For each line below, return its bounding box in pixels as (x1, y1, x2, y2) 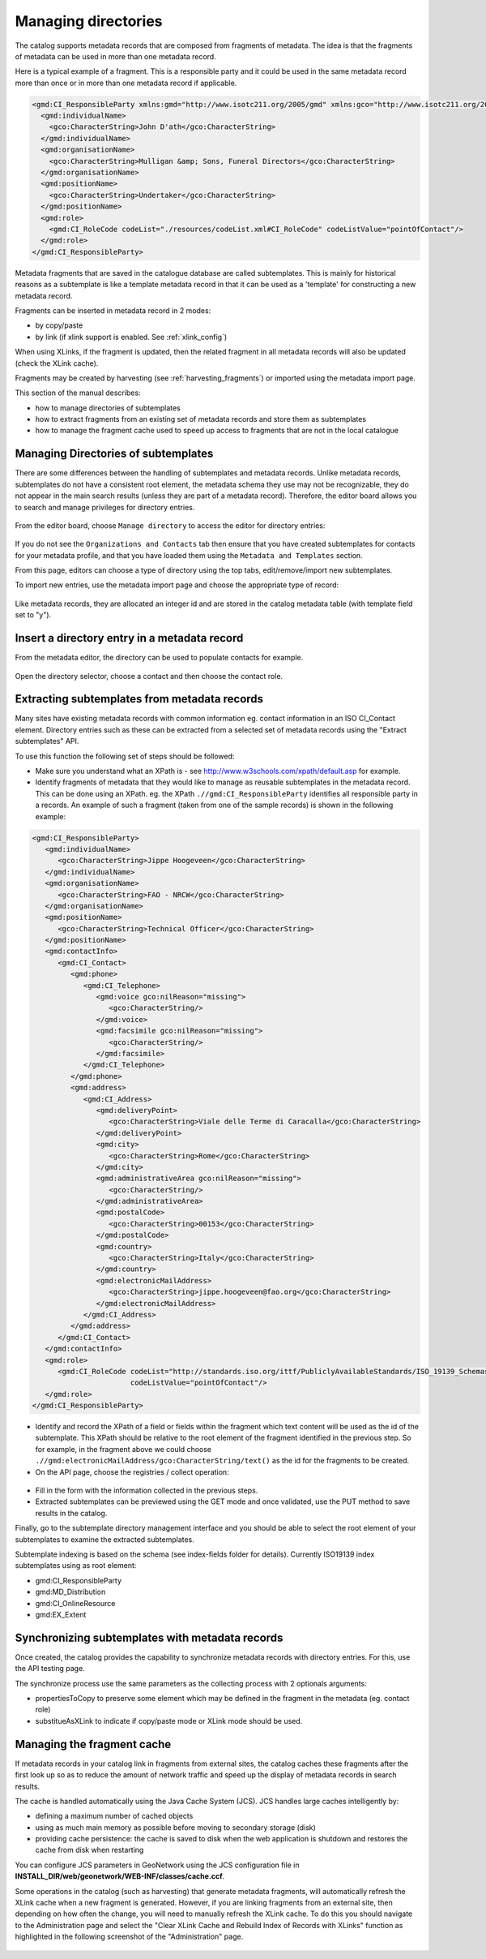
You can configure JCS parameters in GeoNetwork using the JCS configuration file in (15, 1860, 300, 1870)
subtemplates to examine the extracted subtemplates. (15, 1534, 194, 1544)
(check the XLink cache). (15, 358, 99, 368)
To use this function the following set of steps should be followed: (15, 751, 235, 761)
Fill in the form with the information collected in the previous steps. (35, 1485, 258, 1496)
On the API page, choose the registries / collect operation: (35, 1467, 230, 1476)
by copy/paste (35, 320, 83, 330)
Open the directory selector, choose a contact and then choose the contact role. (15, 671, 283, 681)
